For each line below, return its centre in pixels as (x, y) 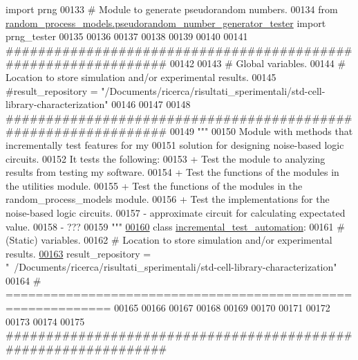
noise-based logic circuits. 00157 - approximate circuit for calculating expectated (176, 212)
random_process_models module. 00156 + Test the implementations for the (168, 199)
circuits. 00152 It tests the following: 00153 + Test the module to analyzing (166, 158)
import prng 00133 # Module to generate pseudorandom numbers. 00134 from (172, 9)
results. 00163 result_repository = (78, 253)
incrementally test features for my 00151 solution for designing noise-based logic (175, 144)
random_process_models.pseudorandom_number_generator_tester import (166, 22)
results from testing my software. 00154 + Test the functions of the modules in (172, 172)
